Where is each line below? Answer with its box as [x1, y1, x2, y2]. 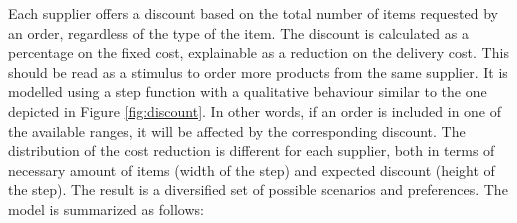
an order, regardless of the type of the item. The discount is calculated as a [8, 22, 469, 43]
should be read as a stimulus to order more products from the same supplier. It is [8, 61, 508, 82]
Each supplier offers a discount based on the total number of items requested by [8, 3, 499, 23]
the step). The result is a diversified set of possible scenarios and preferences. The [8, 179, 508, 200]
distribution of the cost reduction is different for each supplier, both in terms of [8, 140, 495, 161]
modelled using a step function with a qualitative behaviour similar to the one [8, 81, 487, 102]
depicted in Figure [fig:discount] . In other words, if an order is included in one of [8, 100, 502, 121]
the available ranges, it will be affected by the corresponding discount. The [8, 120, 466, 141]
